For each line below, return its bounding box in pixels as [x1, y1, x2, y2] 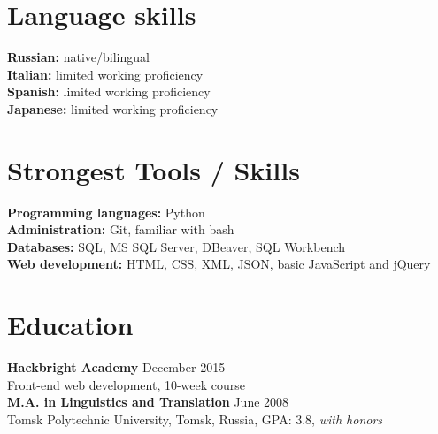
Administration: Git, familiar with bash [7, 220, 234, 239]
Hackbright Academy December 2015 [7, 358, 226, 377]
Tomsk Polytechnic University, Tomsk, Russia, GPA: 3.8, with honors [7, 409, 383, 428]
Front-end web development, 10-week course [7, 375, 246, 393]
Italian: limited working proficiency [7, 65, 204, 83]
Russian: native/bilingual [7, 48, 150, 66]
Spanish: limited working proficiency [7, 82, 211, 101]
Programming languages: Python [7, 202, 205, 221]
